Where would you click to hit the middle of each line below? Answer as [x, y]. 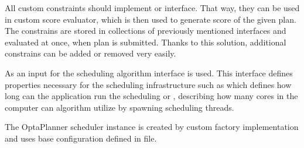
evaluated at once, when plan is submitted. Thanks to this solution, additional [146, 42]
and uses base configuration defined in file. [81, 138]
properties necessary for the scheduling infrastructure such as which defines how [148, 84]
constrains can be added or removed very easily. [90, 53]
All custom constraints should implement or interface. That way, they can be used [152, 8]
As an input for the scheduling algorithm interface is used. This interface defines [149, 73]
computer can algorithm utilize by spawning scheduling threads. [119, 107]
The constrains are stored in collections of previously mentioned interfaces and [146, 31]
